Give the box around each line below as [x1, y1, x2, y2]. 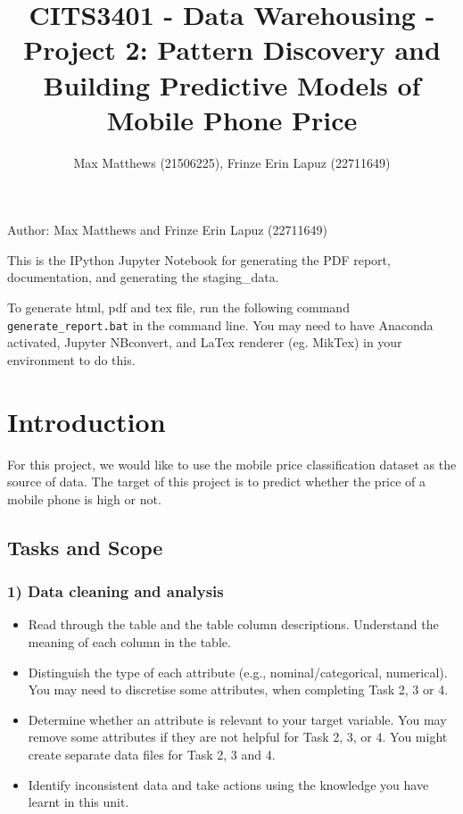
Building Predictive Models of [43, 66, 421, 103]
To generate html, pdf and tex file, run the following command [7, 298, 350, 317]
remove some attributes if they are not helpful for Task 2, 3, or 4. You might [28, 727, 448, 746]
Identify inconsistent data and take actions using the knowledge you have [28, 775, 429, 793]
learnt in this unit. [28, 793, 129, 811]
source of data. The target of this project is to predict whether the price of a [7, 472, 426, 491]
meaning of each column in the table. [28, 633, 231, 651]
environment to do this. [7, 350, 136, 369]
